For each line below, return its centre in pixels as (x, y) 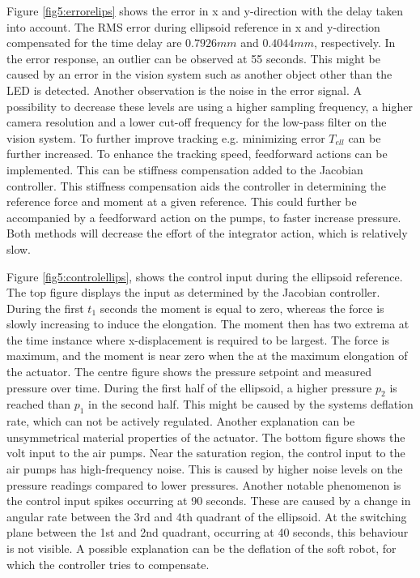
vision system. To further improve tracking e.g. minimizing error (166, 137)
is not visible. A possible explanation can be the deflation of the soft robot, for (202, 548)
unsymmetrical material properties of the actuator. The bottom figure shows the (206, 437)
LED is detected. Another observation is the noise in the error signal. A (185, 90)
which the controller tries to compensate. (108, 564)
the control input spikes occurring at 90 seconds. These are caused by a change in (209, 501)
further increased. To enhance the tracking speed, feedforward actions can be (197, 154)
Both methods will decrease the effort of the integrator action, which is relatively (207, 233)
